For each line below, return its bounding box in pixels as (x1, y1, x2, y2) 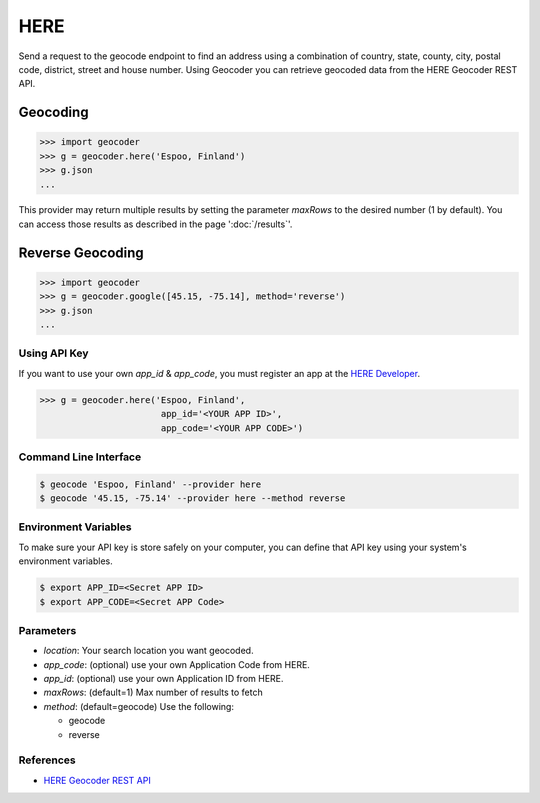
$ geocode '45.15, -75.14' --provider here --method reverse (39, 493, 346, 504)
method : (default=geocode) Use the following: (43, 700, 235, 712)
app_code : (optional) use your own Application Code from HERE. (43, 658, 310, 670)
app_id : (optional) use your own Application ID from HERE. (43, 673, 284, 685)
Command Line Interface (18, 450, 142, 464)
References (18, 753, 76, 767)
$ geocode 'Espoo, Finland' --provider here (39, 478, 262, 490)
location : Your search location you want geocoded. (43, 645, 254, 657)
